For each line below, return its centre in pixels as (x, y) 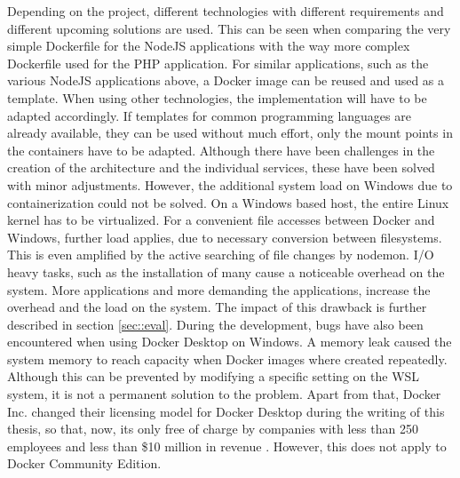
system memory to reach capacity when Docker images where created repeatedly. (227, 358)
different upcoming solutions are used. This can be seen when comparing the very (229, 28)
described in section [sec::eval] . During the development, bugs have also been (215, 324)
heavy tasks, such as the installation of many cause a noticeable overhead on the (226, 271)
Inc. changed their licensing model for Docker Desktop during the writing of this (226, 411)
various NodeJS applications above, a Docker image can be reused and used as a (226, 80)
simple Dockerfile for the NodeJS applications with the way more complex (209, 46)
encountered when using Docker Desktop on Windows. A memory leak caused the (230, 342)
